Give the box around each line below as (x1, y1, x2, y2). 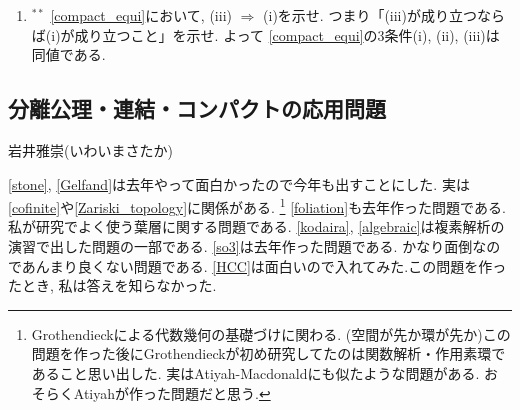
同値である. (31, 44, 106, 65)
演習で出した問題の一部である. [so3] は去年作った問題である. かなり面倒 (8, 236, 473, 257)
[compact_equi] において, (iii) (50, 5, 232, 25)
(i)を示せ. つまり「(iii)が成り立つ (263, 5, 477, 25)
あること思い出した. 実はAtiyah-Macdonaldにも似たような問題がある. (31, 362, 480, 383)
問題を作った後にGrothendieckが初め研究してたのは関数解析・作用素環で (31, 343, 506, 364)
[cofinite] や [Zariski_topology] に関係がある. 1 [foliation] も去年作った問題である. (8, 194, 506, 217)
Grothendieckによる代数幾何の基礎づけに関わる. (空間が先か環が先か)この (31, 323, 511, 344)
